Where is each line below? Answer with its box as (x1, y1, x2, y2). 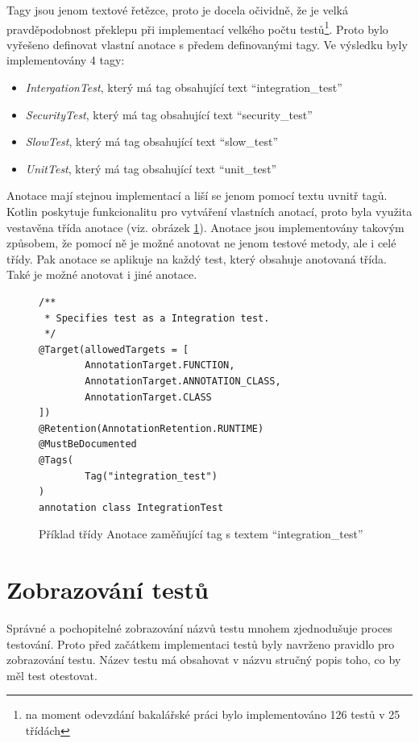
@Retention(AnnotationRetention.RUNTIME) (39, 422, 264, 434)
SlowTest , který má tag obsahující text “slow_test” (25, 133, 279, 150)
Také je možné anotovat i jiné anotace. (6, 266, 197, 283)
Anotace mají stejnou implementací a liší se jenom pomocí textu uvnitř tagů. (6, 187, 388, 204)
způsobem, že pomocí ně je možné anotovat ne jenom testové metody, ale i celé (6, 235, 396, 251)
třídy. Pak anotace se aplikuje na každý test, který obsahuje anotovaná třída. (6, 250, 387, 267)
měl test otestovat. (6, 666, 97, 683)
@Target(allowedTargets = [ (39, 343, 189, 355)
